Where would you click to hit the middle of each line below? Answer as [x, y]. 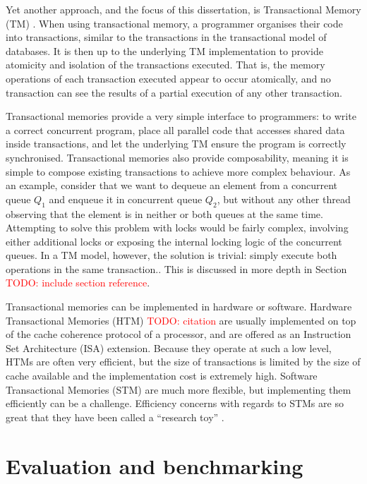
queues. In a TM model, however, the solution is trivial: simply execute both [172, 255]
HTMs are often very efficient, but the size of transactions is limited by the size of [183, 362]
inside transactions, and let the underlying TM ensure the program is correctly [176, 144]
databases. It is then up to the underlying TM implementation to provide [164, 50]
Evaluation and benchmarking [155, 465]
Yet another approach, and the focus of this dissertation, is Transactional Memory [183, 9]
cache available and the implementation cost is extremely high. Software [162, 376]
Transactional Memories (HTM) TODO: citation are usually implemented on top [181, 320]
